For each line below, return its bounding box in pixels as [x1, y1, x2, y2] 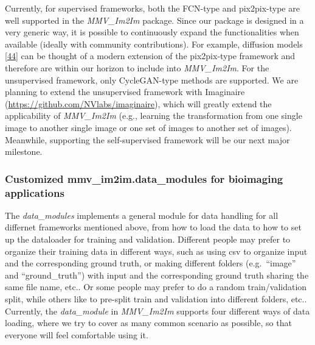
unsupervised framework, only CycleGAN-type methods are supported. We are [5, 73, 299, 86]
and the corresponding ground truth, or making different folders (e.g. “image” [5, 257, 296, 269]
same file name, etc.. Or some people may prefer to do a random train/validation [5, 280, 307, 293]
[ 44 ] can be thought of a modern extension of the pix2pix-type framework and [5, 49, 296, 62]
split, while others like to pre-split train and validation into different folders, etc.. [5, 293, 307, 305]
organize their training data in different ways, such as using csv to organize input [5, 244, 308, 257]
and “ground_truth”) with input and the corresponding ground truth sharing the [5, 268, 309, 281]
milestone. [5, 145, 43, 158]
